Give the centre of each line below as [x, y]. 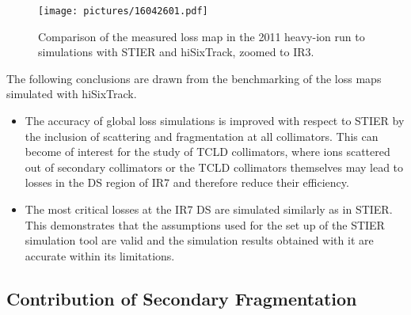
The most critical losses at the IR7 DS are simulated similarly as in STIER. [209, 209]
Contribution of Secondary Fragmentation [182, 298]
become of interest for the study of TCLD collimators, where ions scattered [207, 152]
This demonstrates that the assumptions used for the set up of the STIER [205, 224]
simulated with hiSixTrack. [72, 94]
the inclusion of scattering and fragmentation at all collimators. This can [202, 136]
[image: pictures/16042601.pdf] [123, 11]
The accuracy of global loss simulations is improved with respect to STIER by [215, 121]
